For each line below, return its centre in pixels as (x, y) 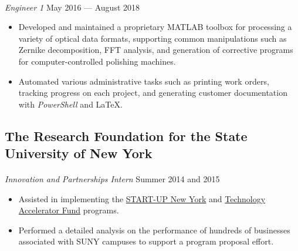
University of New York (79, 153)
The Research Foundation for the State (126, 135)
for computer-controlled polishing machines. (97, 61)
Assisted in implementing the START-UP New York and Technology (142, 198)
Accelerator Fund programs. (69, 210)
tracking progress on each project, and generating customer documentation (153, 93)
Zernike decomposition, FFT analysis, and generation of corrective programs (156, 50)
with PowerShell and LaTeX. (70, 104)
